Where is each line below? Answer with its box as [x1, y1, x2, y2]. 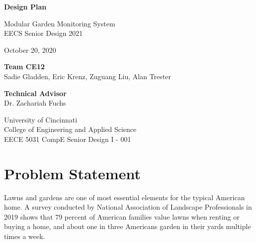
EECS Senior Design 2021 [4, 28, 83, 38]
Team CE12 [4, 61, 45, 72]
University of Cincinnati [4, 114, 78, 124]
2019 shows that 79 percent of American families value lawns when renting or [4, 211, 240, 222]
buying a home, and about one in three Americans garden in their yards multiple [4, 221, 251, 232]
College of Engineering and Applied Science [4, 124, 137, 134]
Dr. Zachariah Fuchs [4, 98, 66, 108]
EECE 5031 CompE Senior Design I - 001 [4, 133, 131, 144]
